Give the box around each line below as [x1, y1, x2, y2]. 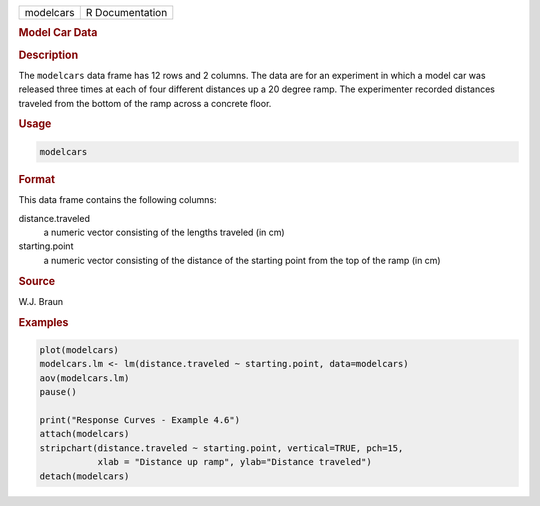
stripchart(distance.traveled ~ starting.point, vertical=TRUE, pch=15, [39, 442, 404, 454]
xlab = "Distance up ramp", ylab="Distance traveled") [97, 456, 372, 468]
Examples [18, 315, 69, 329]
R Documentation [85, 6, 168, 19]
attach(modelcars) [39, 428, 130, 440]
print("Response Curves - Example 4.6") [39, 415, 240, 426]
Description [18, 48, 79, 62]
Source [18, 274, 56, 288]
